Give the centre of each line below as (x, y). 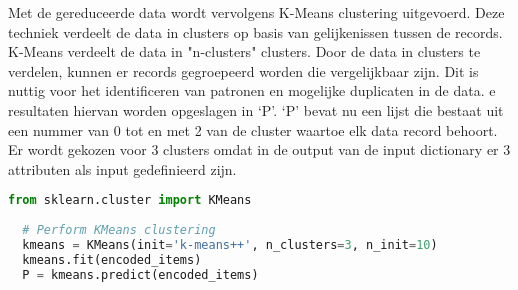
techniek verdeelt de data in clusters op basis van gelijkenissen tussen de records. (255, 31)
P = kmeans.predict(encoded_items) (140, 274)
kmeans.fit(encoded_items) (112, 259)
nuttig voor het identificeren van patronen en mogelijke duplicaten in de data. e (252, 90)
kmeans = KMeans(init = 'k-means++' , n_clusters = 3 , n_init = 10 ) (230, 244)
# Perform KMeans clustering (119, 230)
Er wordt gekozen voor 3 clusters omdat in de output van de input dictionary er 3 (259, 149)
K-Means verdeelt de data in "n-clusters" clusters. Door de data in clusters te (244, 51)
